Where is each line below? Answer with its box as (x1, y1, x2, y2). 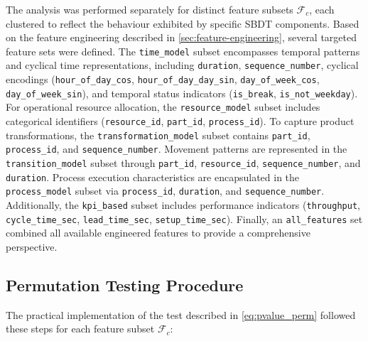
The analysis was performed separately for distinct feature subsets (6, 2, 293, 16)
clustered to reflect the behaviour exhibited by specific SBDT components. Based (6, 16, 359, 31)
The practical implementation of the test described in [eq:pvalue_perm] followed (6, 307, 356, 322)
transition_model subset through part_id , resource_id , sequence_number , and (6, 156, 361, 170)
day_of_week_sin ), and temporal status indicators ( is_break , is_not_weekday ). (6, 85, 358, 100)
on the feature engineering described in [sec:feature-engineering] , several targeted (6, 30, 357, 45)
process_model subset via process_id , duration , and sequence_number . (6, 183, 325, 198)
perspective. (6, 239, 58, 254)
